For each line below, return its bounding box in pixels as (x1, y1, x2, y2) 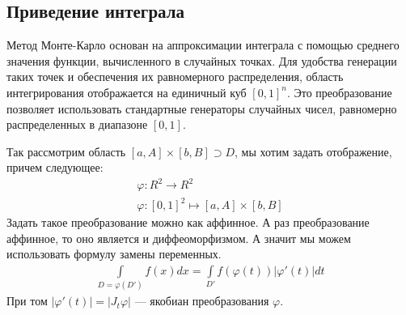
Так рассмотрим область (6, 143, 126, 160)
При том (6, 292, 48, 309)
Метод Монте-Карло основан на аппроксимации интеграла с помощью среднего (6, 36, 400, 53)
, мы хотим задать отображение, (235, 143, 392, 160)
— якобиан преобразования (134, 292, 269, 309)
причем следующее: (6, 159, 104, 176)
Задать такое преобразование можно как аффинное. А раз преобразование (6, 214, 370, 231)
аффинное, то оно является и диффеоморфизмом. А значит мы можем (6, 229, 351, 246)
